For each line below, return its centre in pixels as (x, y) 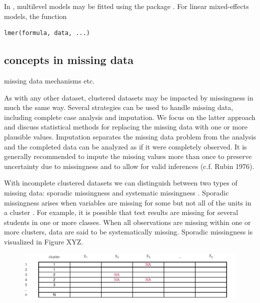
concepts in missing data (69, 60)
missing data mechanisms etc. (49, 80)
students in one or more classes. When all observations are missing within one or (127, 222)
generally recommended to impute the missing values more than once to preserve (128, 156)
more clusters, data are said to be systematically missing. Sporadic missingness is (128, 232)
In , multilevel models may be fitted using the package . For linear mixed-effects (126, 6)
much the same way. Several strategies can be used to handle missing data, (119, 107)
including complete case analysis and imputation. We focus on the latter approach (130, 117)
